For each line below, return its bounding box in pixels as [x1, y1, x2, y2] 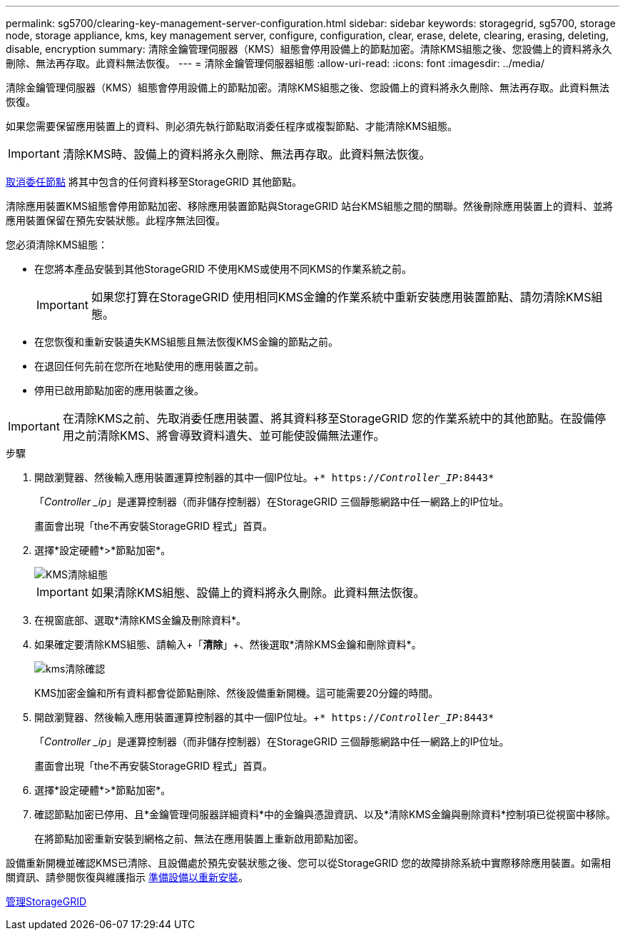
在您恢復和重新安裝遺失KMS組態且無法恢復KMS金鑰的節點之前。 [34, 336, 339, 348]
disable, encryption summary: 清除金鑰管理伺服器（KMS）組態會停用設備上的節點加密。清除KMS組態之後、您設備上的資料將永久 [6, 43, 612, 55]
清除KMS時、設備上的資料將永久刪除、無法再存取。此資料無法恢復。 [62, 147, 431, 161]
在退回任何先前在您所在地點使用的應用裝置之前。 [34, 360, 264, 372]
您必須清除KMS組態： [6, 238, 108, 251]
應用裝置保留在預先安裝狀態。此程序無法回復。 [6, 214, 225, 226]
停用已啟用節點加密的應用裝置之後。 [34, 384, 204, 396]
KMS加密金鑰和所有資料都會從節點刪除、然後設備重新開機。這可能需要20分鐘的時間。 [34, 687, 439, 699]
